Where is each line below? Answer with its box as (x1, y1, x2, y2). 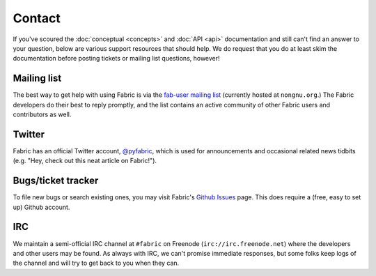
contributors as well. (13, 110, 72, 118)
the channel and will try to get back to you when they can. (13, 259, 180, 268)
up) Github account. (13, 203, 70, 211)
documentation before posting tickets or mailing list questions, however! (13, 54, 220, 63)
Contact (13, 10, 61, 26)
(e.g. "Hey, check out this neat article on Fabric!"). (13, 157, 157, 165)
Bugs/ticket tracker (13, 175, 99, 187)
